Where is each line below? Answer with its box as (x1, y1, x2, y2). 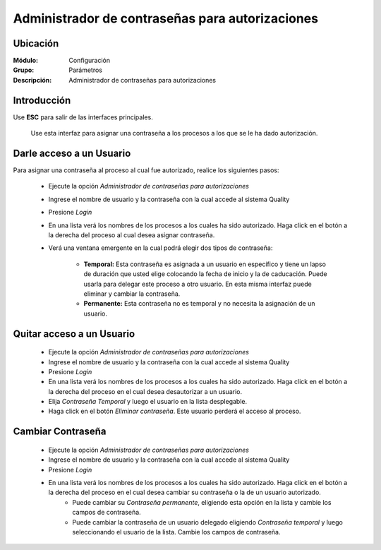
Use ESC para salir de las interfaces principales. (13, 113, 153, 121)
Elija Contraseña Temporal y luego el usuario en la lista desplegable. (48, 397, 248, 406)
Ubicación (13, 37, 59, 49)
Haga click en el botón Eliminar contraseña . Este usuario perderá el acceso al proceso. (48, 407, 301, 416)
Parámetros (68, 66, 102, 74)
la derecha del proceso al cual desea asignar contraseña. (48, 231, 215, 239)
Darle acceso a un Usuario (13, 147, 131, 159)
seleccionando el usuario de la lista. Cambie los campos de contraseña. (72, 528, 281, 537)
